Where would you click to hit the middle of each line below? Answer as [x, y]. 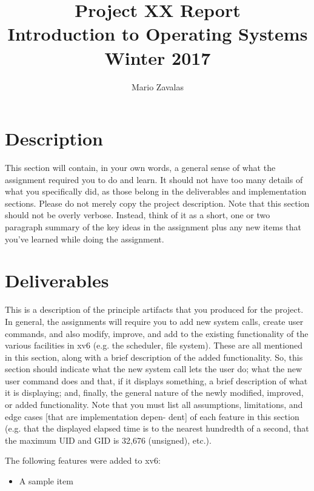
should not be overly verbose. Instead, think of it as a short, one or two [138, 215]
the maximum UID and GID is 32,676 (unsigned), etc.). [108, 440]
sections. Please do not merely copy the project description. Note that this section [157, 203]
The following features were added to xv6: [83, 460]
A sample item [46, 481]
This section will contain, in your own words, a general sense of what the [140, 168]
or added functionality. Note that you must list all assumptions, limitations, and [154, 405]
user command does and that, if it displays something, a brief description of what [156, 380]
